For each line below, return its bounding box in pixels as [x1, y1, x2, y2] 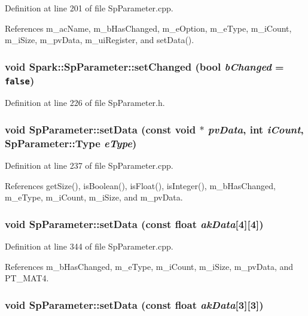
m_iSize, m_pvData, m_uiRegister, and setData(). [5, 34, 194, 46]
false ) [5, 72, 35, 87]
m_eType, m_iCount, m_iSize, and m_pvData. [5, 191, 183, 203]
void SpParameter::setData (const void [5, 122, 196, 136]
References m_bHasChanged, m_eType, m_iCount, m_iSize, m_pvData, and [5, 260, 294, 272]
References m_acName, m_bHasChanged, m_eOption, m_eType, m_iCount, [5, 22, 292, 34]
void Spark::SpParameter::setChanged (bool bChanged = [5, 59, 284, 74]
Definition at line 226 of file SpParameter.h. [5, 96, 165, 109]
